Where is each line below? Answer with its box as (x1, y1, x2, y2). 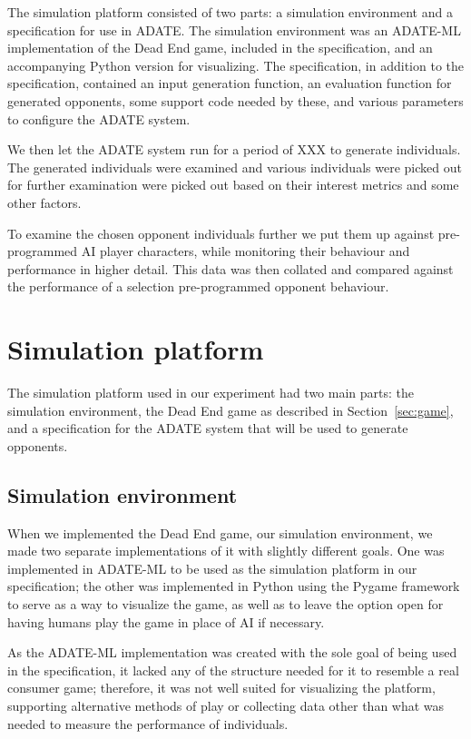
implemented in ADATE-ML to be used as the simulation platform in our (7, 558, 417, 577)
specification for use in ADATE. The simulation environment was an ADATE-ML (7, 20, 461, 39)
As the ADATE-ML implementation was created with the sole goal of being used (7, 643, 457, 662)
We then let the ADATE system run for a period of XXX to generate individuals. (7, 140, 461, 159)
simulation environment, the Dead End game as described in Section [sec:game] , (7, 400, 454, 419)
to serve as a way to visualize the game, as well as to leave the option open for (7, 594, 444, 613)
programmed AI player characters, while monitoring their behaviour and (7, 241, 410, 261)
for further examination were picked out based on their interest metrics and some (7, 175, 459, 194)
